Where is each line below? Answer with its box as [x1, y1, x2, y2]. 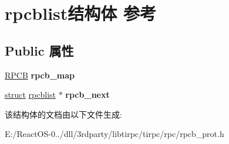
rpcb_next [65, 88, 110, 101]
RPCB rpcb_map [5, 68, 75, 81]
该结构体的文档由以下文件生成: [5, 108, 122, 120]
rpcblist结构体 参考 [5, 1, 157, 25]
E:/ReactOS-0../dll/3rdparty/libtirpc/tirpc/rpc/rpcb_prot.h [5, 128, 224, 140]
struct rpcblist [5, 88, 56, 101]
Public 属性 [5, 41, 74, 59]
